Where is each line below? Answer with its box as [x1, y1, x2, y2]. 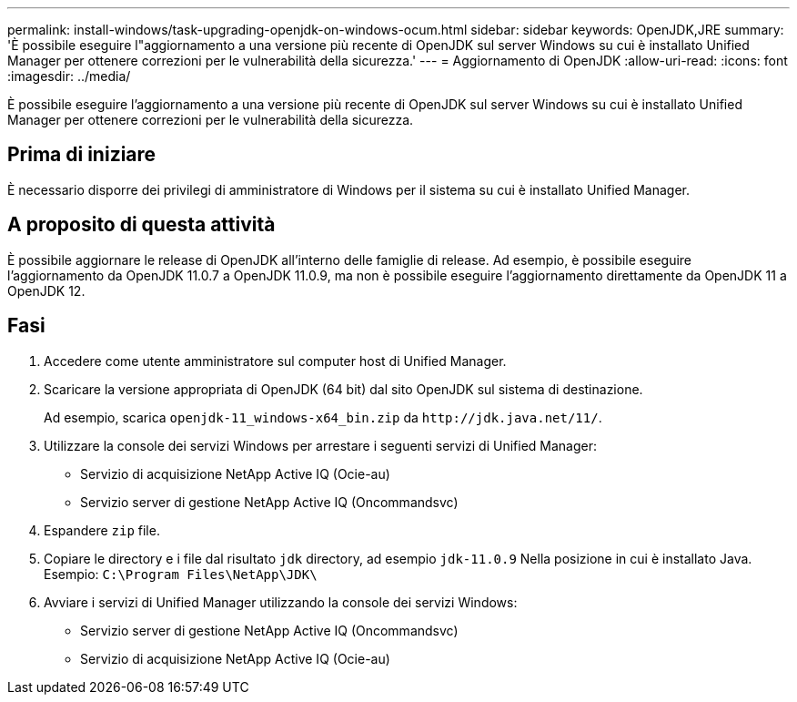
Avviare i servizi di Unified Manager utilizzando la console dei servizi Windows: [44, 594, 518, 610]
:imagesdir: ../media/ [7, 68, 131, 84]
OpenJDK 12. [7, 282, 86, 299]
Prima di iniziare [7, 143, 156, 167]
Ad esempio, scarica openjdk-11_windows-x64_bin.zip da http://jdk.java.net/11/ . [44, 409, 602, 425]
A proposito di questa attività [7, 213, 276, 237]
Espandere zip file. [44, 522, 160, 538]
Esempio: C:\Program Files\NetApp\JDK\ [44, 565, 318, 582]
